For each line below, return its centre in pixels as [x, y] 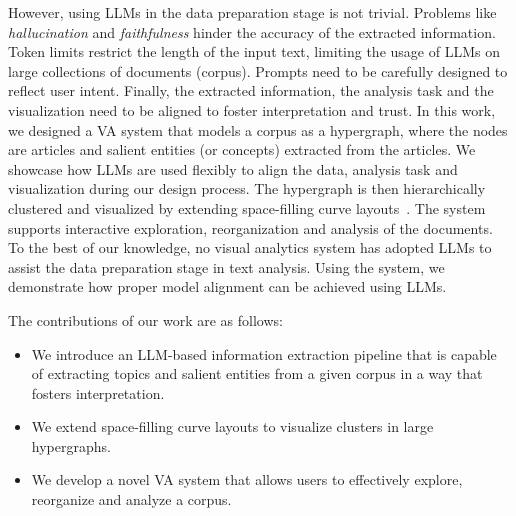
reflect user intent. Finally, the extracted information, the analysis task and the [251, 90]
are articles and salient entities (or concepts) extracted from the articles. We [242, 149]
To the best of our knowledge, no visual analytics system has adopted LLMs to [250, 247]
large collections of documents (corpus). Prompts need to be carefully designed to [258, 70]
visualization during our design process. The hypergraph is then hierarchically [247, 188]
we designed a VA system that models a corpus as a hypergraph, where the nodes [258, 129]
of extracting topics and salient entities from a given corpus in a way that [257, 373]
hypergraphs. [71, 445]
